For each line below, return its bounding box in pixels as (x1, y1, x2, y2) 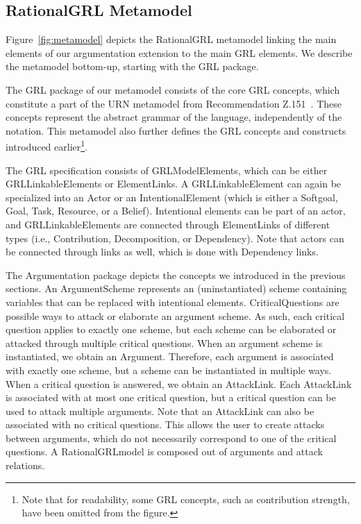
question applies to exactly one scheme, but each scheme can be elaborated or (6, 322, 337, 337)
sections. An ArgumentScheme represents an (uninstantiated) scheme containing (6, 281, 347, 296)
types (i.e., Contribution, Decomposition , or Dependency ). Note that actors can (6, 230, 344, 245)
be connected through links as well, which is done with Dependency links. (6, 244, 319, 259)
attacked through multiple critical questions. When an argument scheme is (6, 335, 323, 350)
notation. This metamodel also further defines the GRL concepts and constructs (6, 123, 346, 137)
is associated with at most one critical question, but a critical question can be (6, 390, 336, 405)
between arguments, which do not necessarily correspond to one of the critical (6, 430, 337, 445)
